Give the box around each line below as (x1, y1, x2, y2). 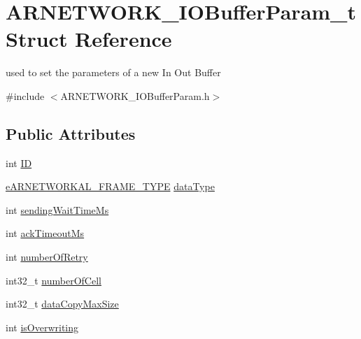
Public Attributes (6, 122, 136, 144)
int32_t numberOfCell (6, 273, 101, 287)
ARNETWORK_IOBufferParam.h (60, 88, 210, 103)
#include (6, 88, 45, 103)
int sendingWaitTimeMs (6, 202, 109, 217)
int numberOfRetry (6, 250, 88, 264)
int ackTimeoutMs (6, 226, 85, 240)
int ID (6, 155, 32, 170)
